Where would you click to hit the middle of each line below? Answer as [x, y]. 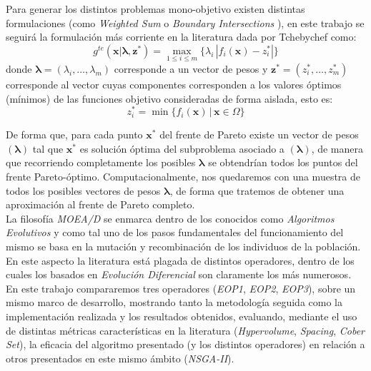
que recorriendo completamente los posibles [101, 162]
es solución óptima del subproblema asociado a [182, 148]
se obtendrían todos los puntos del [283, 162]
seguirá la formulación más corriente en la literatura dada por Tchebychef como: [181, 37]
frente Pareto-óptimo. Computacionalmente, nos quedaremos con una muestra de [183, 177]
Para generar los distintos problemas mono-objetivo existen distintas [155, 9]
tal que [48, 148]
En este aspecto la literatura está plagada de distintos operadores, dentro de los [180, 260]
